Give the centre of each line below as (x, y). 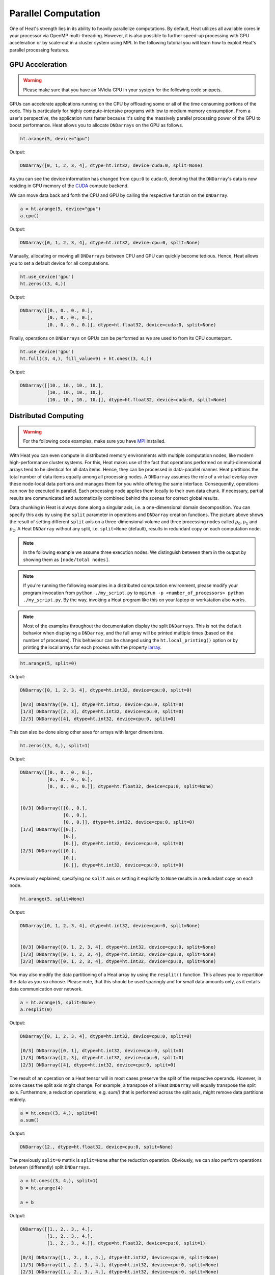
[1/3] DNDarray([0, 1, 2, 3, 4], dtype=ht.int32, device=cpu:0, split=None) (118, 954)
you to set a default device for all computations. (59, 263)
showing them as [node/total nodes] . (66, 559)
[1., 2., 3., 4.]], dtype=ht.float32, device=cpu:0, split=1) (126, 1243)
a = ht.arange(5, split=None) (58, 1002)
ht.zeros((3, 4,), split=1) (55, 745)
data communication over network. (46, 989)
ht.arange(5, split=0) (48, 664)
